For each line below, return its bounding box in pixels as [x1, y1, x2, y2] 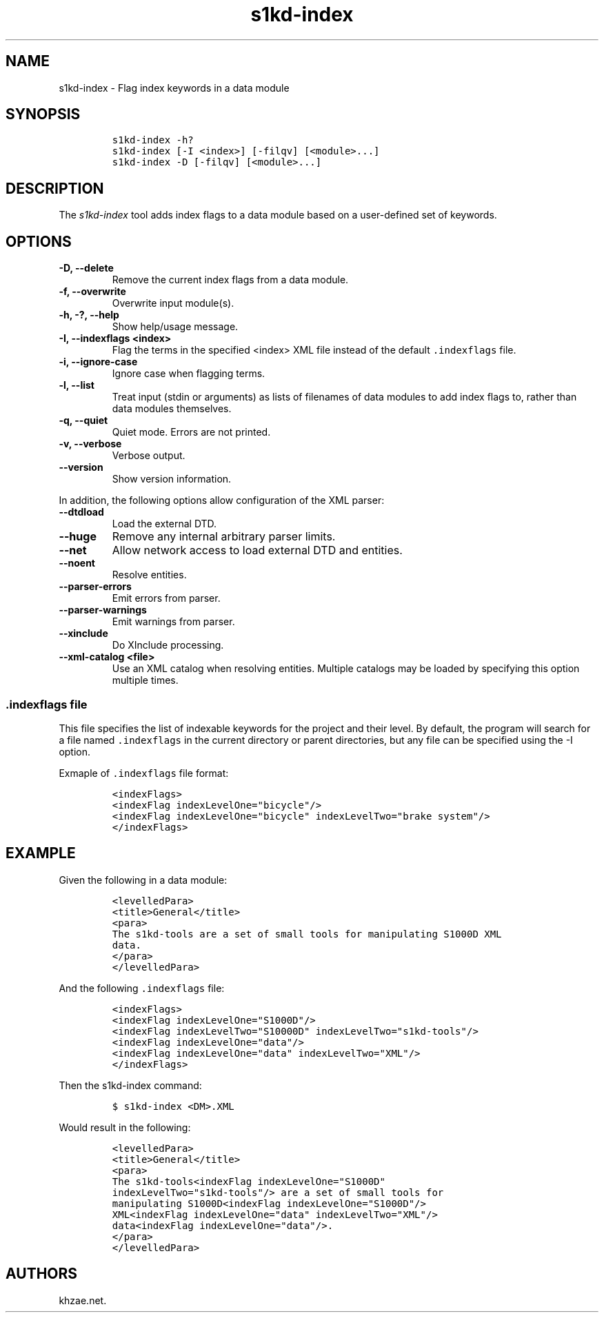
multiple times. [112, 674, 179, 687]
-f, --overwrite [59, 285, 126, 298]
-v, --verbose [59, 438, 122, 450]
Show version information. [112, 473, 232, 485]
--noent [59, 557, 95, 569]
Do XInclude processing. [112, 639, 224, 651]
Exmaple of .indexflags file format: [59, 767, 229, 779]
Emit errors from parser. [112, 592, 221, 605]
